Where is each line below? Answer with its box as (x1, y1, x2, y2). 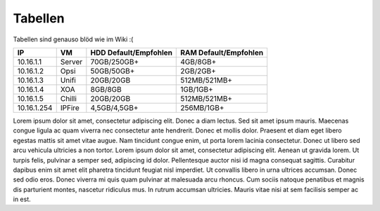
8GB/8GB (90, 84, 122, 94)
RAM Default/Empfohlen (180, 48, 264, 57)
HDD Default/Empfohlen (90, 48, 172, 57)
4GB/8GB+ (180, 57, 217, 67)
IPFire (60, 102, 80, 112)
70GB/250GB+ (90, 57, 139, 67)
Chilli (60, 93, 77, 103)
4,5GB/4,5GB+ (90, 102, 139, 112)
